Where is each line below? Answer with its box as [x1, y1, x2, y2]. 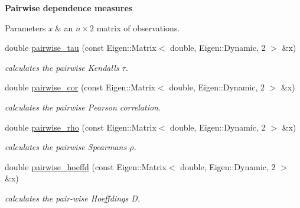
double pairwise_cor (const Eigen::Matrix [5, 81, 156, 93]
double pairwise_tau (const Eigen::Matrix [5, 41, 156, 54]
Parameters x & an [5, 21, 73, 34]
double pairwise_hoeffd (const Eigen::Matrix [5, 160, 167, 173]
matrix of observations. [96, 21, 180, 34]
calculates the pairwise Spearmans [5, 141, 127, 153]
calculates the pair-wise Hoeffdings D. [5, 191, 141, 204]
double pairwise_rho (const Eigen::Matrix [5, 121, 156, 133]
